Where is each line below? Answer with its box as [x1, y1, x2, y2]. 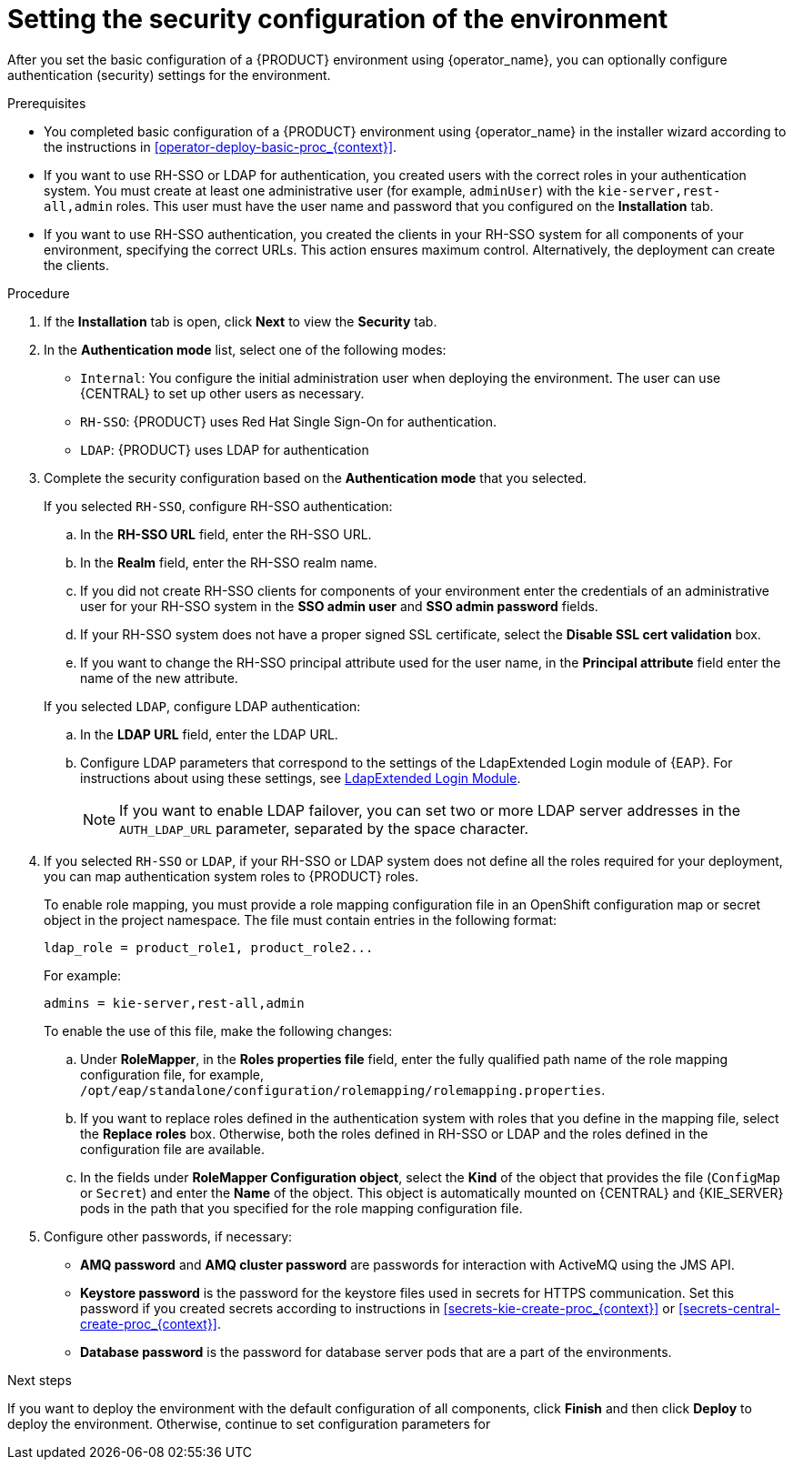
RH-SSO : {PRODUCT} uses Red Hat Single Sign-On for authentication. [80, 413, 497, 429]
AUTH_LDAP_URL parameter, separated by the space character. [119, 819, 529, 838]
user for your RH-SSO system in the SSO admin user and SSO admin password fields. [80, 598, 598, 614]
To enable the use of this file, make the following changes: [44, 1022, 393, 1039]
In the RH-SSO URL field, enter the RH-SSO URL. [80, 526, 372, 542]
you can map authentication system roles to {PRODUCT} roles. [44, 868, 419, 884]
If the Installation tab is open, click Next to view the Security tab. [44, 313, 437, 329]
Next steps [7, 1372, 72, 1388]
